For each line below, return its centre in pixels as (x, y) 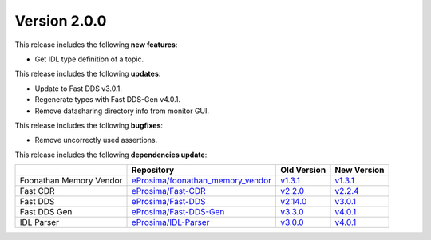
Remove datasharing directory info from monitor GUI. (122, 111)
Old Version (303, 170)
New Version (360, 170)
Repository (153, 170)
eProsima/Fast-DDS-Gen (178, 212)
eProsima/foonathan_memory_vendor (201, 181)
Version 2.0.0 (61, 21)
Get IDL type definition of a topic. (89, 59)
